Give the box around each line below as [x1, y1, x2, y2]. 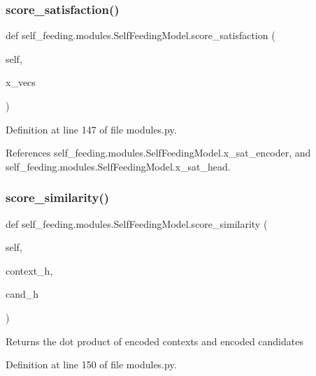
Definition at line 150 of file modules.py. [6, 357, 177, 372]
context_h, [6, 263, 53, 277]
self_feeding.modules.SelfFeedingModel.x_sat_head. [6, 159, 231, 173]
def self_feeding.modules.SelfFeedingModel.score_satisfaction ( [6, 28, 275, 43]
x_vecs [6, 75, 36, 89]
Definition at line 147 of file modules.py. [6, 122, 177, 136]
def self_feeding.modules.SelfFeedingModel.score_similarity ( [6, 216, 268, 231]
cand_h [6, 287, 39, 301]
